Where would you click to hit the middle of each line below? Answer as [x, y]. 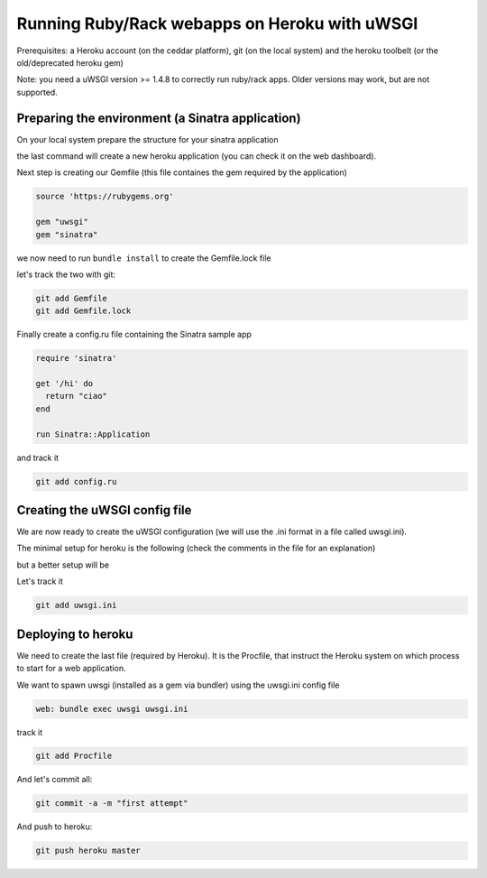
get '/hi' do [64, 384]
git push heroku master [88, 851]
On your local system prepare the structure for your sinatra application [147, 139]
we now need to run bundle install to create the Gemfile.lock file [144, 258]
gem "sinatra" [67, 234]
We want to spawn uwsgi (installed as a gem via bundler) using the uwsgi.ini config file [178, 685]
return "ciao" [77, 396]
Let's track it [40, 581]
